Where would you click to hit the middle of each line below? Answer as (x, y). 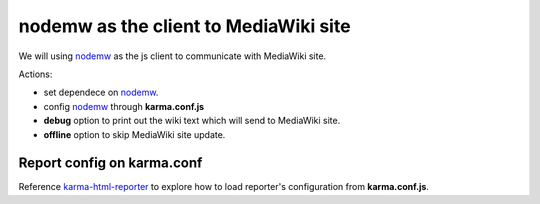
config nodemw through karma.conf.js (124, 106)
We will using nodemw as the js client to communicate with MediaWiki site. (172, 56)
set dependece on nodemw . (101, 92)
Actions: (35, 74)
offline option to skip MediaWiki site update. (134, 134)
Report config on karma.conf (110, 163)
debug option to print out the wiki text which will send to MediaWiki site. (192, 121)
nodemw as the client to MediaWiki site (184, 26)
